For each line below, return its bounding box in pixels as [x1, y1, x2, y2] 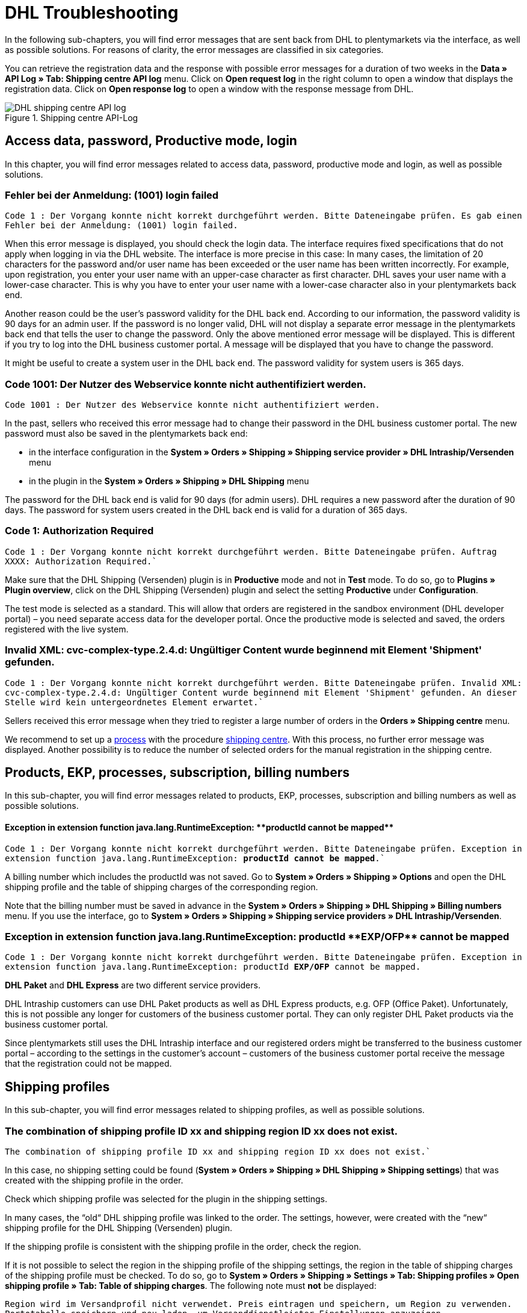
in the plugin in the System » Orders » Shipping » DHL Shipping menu [29, 476, 309, 487]
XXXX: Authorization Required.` [5, 556, 157, 566]
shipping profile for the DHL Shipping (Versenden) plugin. [5, 1223, 233, 1233]
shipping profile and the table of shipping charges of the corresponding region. [5, 881, 318, 892]
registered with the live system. [5, 623, 129, 634]
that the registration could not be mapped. [5, 1058, 172, 1069]
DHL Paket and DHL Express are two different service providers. [5, 980, 260, 991]
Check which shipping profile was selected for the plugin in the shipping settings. [5, 1194, 328, 1204]
